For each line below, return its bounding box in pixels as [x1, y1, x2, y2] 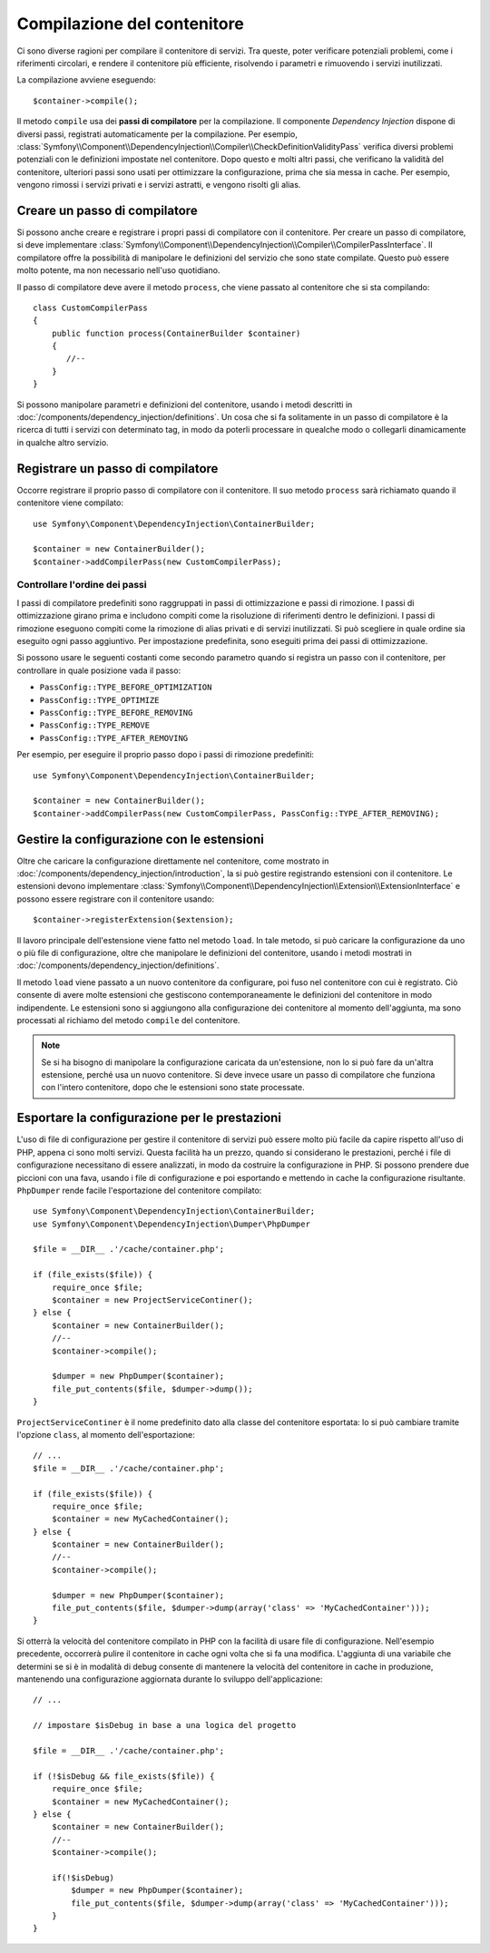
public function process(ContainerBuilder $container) [51, 327, 301, 338]
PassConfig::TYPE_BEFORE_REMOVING [39, 708, 193, 718]
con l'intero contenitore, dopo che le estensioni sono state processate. [41, 1082, 305, 1093]
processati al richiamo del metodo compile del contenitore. [16, 1014, 240, 1025]
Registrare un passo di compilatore [16, 461, 219, 476]
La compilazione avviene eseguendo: [16, 74, 156, 85]
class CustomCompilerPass [33, 302, 149, 313]
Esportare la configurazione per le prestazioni [16, 1110, 281, 1126]
